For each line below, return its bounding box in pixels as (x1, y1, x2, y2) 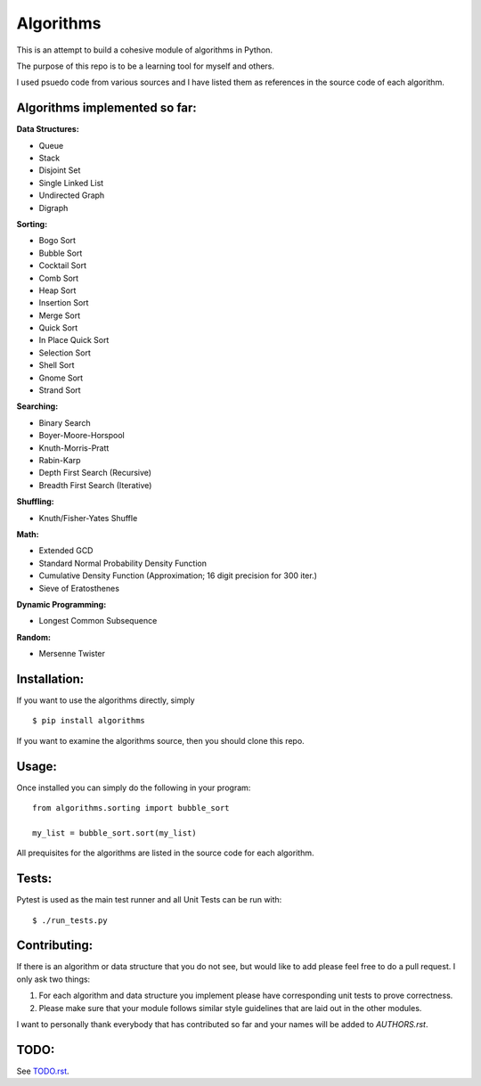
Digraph (38, 202, 69, 213)
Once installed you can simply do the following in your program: (16, 782, 251, 793)
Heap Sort (38, 285, 77, 296)
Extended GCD (38, 545, 94, 556)
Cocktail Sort (38, 260, 86, 271)
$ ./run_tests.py (32, 915, 108, 926)
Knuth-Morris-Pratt (38, 442, 110, 453)
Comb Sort (38, 273, 79, 283)
